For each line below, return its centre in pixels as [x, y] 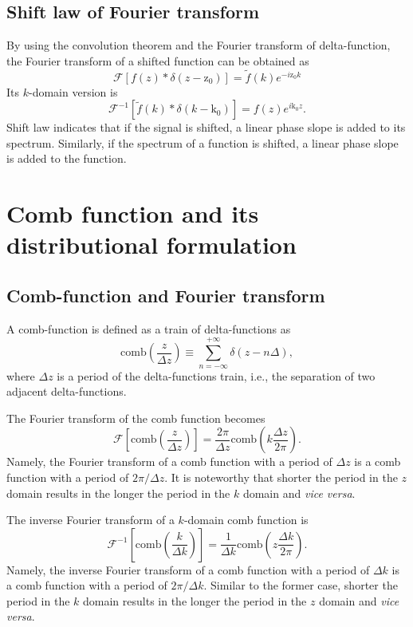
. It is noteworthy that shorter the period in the [281, 477]
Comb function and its [133, 213]
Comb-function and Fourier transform [166, 295]
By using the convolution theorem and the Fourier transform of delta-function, [199, 45]
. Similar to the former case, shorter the [301, 585]
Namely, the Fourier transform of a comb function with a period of [169, 461]
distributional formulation [151, 244]
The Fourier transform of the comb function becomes [136, 418]
